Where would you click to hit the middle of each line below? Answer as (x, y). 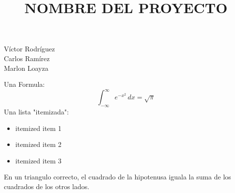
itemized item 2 (38, 144)
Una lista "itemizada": (36, 112)
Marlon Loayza (26, 68)
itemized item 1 (38, 128)
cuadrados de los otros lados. (47, 186)
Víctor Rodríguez (30, 49)
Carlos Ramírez (27, 58)
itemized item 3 (38, 160)
